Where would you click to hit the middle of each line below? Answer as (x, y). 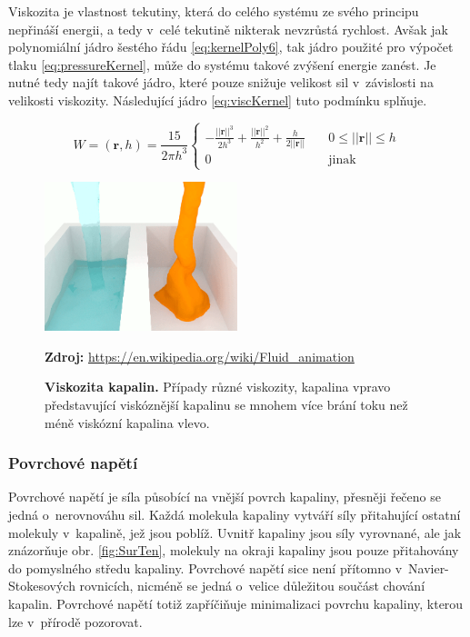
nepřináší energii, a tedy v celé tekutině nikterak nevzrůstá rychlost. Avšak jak (228, 29)
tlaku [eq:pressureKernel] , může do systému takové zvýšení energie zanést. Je (222, 64)
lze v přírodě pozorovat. (75, 621)
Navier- (429, 567)
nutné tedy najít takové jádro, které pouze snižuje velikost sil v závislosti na (221, 82)
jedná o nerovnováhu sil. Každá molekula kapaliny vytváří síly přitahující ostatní (235, 514)
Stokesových (42, 586)
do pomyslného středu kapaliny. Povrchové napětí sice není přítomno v (205, 567)
